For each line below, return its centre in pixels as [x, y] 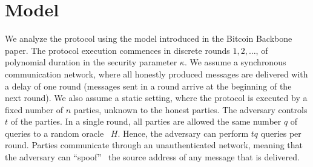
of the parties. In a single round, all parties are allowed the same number [146, 121]
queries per [281, 133]
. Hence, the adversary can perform [183, 133]
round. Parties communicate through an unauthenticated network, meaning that [154, 145]
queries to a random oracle [54, 133]
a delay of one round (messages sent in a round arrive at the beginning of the [148, 86]
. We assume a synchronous [235, 62]
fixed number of [34, 109]
